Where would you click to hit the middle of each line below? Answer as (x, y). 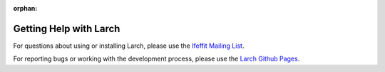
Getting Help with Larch (67, 29)
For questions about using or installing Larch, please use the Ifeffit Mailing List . (129, 46)
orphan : (25, 8)
